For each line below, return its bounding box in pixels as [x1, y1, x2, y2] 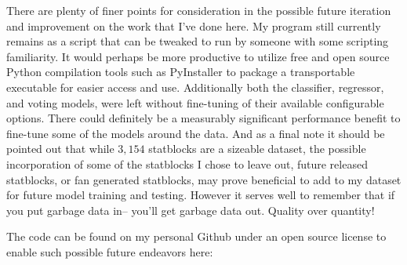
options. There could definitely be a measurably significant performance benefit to [6, 110, 401, 126]
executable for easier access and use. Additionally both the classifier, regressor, [6, 78, 384, 95]
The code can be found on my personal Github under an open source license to [6, 228, 387, 245]
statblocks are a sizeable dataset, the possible [148, 140, 366, 157]
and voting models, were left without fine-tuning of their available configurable [6, 94, 384, 111]
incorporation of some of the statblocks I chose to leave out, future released [6, 155, 368, 172]
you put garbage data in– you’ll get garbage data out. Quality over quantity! [6, 201, 375, 218]
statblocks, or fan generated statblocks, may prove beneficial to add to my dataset [6, 171, 402, 187]
